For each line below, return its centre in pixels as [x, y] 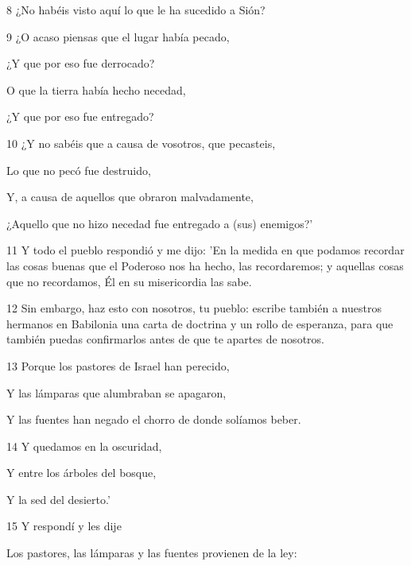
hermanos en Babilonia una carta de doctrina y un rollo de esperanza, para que [200, 323]
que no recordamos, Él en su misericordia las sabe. [129, 281]
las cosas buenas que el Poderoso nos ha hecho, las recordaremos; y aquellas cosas [205, 265]
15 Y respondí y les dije [64, 526]
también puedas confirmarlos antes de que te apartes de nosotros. [165, 339]
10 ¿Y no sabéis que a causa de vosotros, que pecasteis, [141, 143]
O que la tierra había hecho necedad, [96, 89]
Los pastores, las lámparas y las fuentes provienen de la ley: [152, 553]
